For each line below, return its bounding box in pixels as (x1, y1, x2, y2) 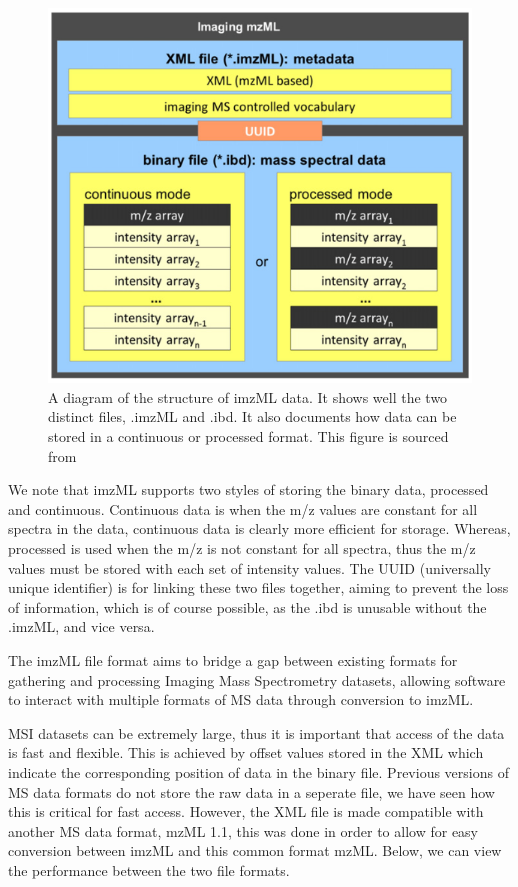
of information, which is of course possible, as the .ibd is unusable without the (8, 596, 487, 617)
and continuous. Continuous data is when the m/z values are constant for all (8, 498, 478, 519)
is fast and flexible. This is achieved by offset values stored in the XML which (8, 742, 484, 763)
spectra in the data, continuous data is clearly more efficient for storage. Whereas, (8, 518, 511, 539)
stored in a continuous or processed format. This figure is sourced (48, 426, 449, 446)
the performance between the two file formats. (8, 859, 290, 880)
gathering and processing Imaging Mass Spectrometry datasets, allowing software (8, 669, 506, 690)
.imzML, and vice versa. (8, 616, 155, 637)
